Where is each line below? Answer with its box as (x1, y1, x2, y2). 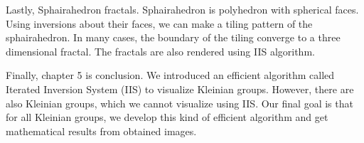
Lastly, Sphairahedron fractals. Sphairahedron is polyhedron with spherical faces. (6, 2, 359, 16)
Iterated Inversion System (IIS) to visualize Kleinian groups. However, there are (6, 81, 354, 96)
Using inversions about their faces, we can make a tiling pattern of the (6, 16, 313, 31)
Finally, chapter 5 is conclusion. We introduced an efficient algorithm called (6, 68, 335, 83)
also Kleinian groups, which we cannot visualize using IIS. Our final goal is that (6, 95, 353, 110)
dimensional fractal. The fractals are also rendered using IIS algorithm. (6, 43, 315, 58)
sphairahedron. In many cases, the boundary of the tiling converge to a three (6, 30, 341, 45)
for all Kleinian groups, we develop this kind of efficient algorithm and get (6, 110, 328, 125)
